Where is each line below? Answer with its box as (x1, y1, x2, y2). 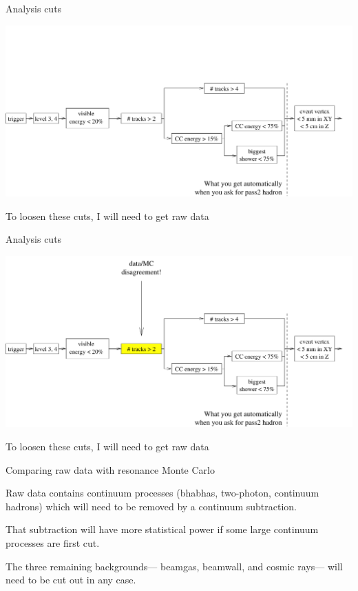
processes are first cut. (6, 536, 100, 550)
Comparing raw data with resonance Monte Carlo (6, 462, 215, 477)
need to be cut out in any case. (6, 572, 136, 587)
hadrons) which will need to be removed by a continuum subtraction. (6, 499, 297, 513)
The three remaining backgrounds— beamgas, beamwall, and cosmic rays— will (6, 559, 343, 573)
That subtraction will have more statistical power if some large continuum (6, 522, 319, 537)
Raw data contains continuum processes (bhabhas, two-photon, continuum (6, 485, 319, 500)
